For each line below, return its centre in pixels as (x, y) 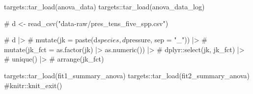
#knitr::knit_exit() (33, 85)
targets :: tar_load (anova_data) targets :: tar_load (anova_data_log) (104, 6)
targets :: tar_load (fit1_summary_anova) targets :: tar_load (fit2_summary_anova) (127, 75)
